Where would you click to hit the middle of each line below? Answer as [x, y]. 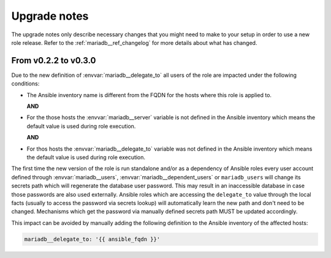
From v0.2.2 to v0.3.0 [54, 61]
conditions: [25, 84]
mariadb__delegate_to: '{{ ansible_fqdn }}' [92, 239]
